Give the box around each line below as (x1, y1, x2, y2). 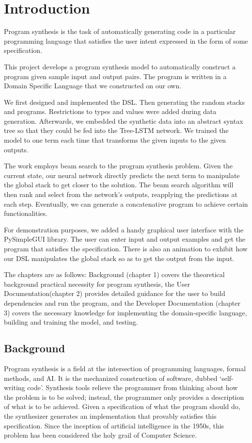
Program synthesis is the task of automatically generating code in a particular (4, 26, 236, 36)
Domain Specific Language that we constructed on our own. (4, 81, 182, 91)
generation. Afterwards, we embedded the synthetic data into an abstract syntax (4, 115, 243, 126)
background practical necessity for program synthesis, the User (4, 279, 190, 289)
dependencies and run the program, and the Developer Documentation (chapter (4, 297, 240, 308)
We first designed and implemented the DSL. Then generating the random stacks (4, 97, 245, 107)
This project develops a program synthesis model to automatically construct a (4, 61, 236, 71)
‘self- (220, 373, 234, 383)
